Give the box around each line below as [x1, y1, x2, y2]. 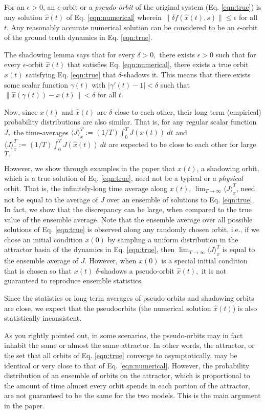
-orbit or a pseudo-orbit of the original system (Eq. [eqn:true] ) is [60, 2, 261, 12]
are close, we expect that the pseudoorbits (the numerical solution [4, 302, 211, 313]
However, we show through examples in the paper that [4, 162, 175, 173]
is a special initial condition [161, 255, 248, 266]
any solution [4, 11, 42, 22]
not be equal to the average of [4, 194, 98, 204]
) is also [232, 302, 257, 313]
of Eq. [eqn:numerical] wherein [66, 11, 162, 22]
